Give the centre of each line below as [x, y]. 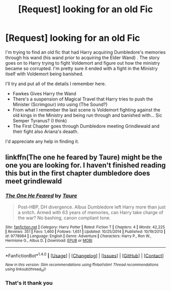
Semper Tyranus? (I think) [40, 120]
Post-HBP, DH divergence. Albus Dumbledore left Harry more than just [92, 207]
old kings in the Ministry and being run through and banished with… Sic [87, 115]
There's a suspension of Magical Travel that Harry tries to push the [83, 99]
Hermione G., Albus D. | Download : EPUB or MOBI [49, 241]
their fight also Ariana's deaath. [46, 131]
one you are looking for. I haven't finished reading [86, 165]
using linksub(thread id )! [26, 270]
